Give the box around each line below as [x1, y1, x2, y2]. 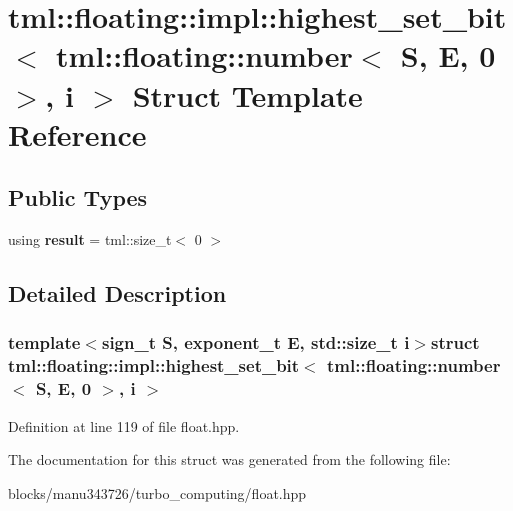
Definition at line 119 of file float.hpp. [8, 415, 240, 436]
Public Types [8, 182, 148, 213]
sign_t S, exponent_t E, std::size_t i [101, 330, 410, 355]
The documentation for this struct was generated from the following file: [8, 449, 451, 470]
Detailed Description [8, 278, 227, 309]
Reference [8, 113, 147, 154]
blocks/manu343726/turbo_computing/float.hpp [8, 482, 307, 503]
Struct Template [132, 74, 363, 115]
